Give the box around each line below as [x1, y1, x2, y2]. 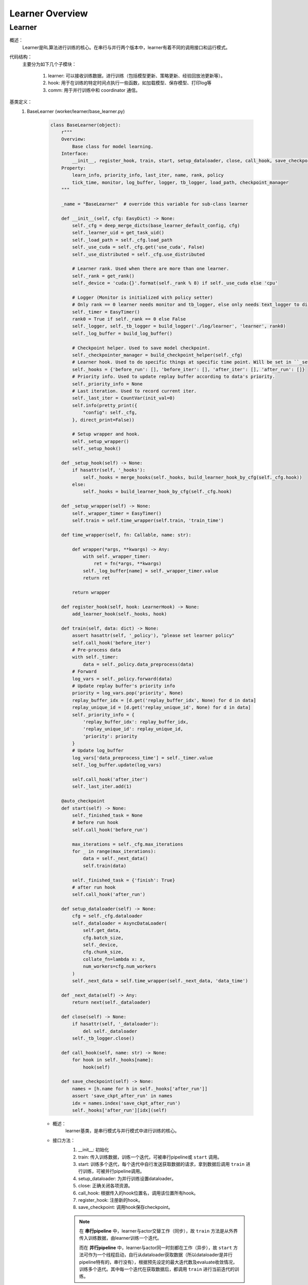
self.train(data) [83, 862, 127, 869]
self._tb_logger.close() [72, 1036, 134, 1041]
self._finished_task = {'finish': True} [72, 877, 176, 883]
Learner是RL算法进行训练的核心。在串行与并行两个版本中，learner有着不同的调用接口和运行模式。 [22, 44, 230, 50]
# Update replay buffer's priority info [72, 683, 176, 689]
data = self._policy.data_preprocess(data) [83, 661, 195, 667]
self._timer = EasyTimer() [72, 309, 140, 315]
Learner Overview [9, 8, 88, 19]
